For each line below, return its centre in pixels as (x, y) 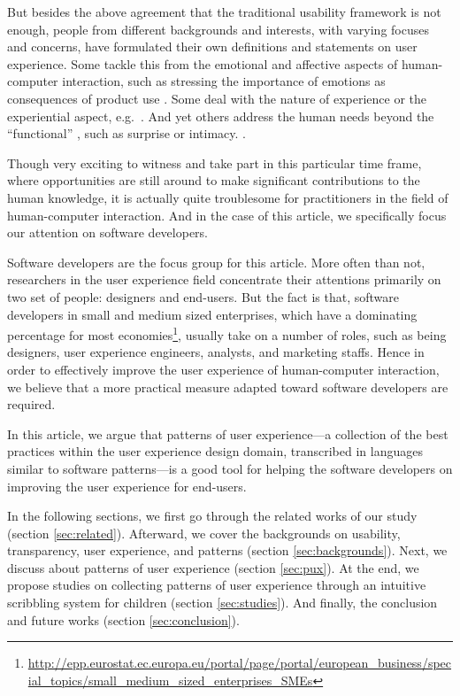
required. (31, 404)
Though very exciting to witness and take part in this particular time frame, (215, 162)
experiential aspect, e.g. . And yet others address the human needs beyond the (221, 116)
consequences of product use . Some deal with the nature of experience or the (217, 98)
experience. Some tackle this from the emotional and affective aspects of (203, 63)
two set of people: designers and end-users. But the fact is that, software (203, 296)
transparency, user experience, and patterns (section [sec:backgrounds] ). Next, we (227, 550)
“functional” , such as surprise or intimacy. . (126, 133)
